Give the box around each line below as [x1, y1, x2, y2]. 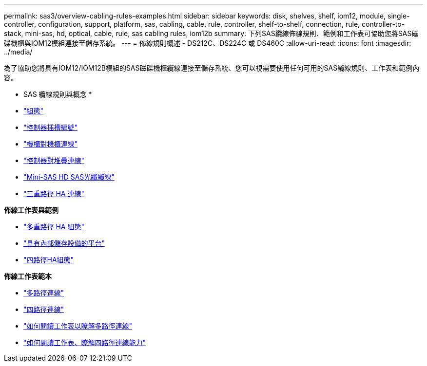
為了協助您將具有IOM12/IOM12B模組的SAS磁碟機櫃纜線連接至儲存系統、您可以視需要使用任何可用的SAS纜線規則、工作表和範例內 [4, 64, 420, 72]
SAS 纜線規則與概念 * [23, 90, 92, 98]
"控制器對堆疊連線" [23, 156, 85, 165]
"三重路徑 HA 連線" [23, 189, 84, 198]
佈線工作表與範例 [4, 206, 58, 214]
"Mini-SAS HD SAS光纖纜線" [23, 173, 115, 181]
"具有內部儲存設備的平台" [23, 239, 105, 247]
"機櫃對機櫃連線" [23, 140, 78, 148]
